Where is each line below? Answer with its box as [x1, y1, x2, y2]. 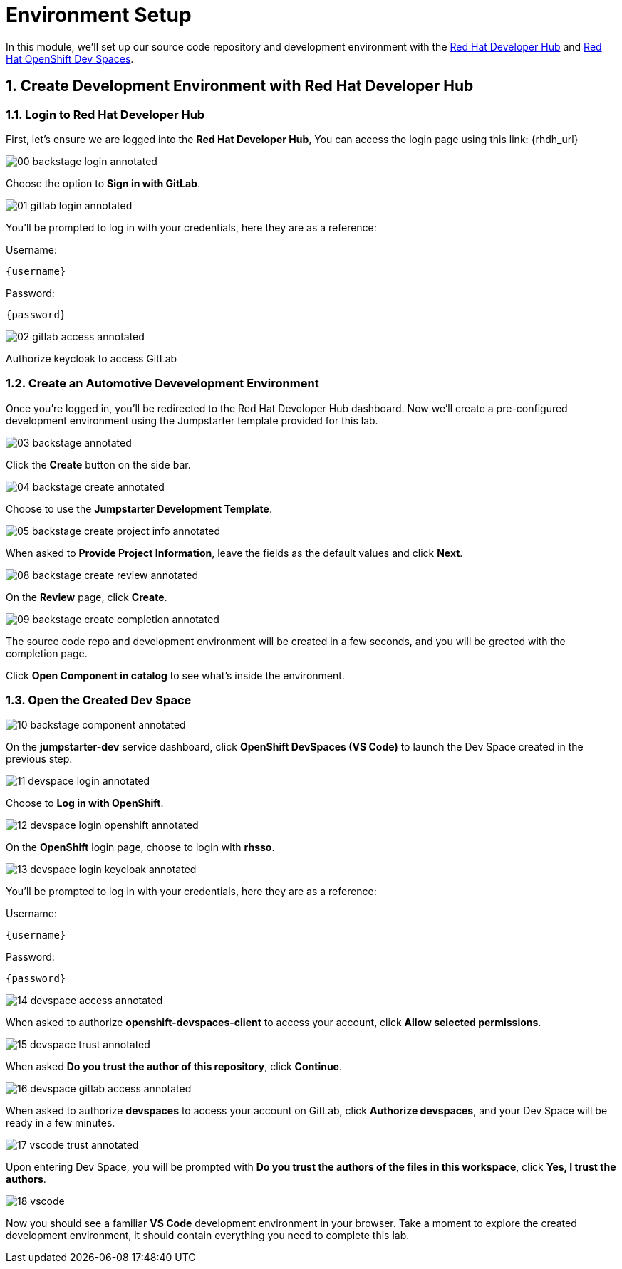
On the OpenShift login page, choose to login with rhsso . [6, 841, 275, 854]
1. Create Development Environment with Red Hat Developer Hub [6, 77, 474, 95]
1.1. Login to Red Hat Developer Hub [6, 107, 205, 122]
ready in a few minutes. [6, 1117, 115, 1129]
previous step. [6, 753, 73, 766]
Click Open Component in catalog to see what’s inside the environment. [6, 669, 345, 681]
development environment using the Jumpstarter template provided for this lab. [6, 414, 378, 427]
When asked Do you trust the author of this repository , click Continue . [6, 1060, 342, 1073]
